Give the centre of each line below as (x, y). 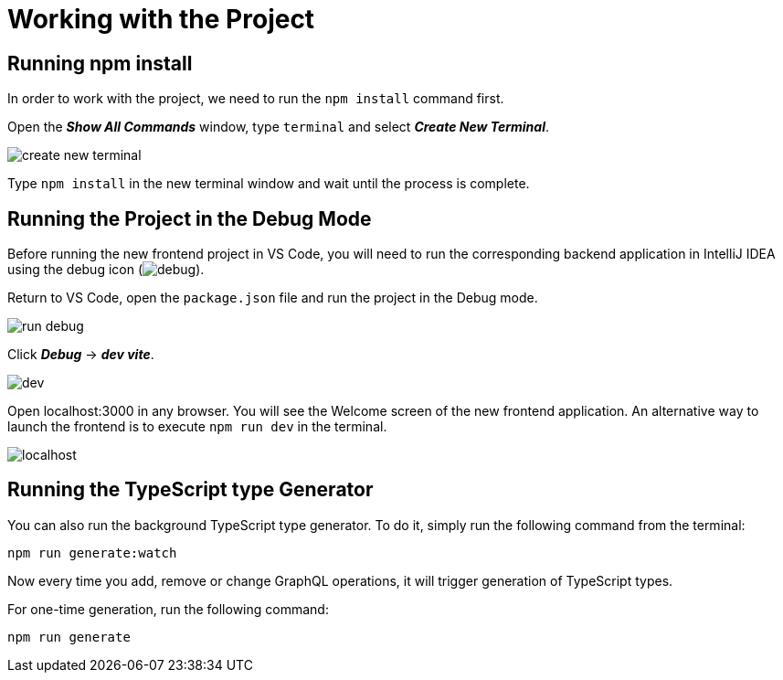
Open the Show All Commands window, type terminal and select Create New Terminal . (279, 127)
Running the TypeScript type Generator (190, 490)
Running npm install (100, 63)
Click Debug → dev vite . (81, 355)
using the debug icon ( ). (106, 270)
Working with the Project (161, 19)
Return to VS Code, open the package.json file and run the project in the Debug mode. (273, 298)
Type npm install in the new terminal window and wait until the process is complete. (269, 184)
